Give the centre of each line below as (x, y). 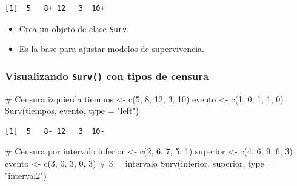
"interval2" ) (26, 175)
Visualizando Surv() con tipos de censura (107, 75)
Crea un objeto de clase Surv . (74, 28)
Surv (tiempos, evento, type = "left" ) (72, 111)
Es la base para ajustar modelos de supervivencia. (112, 49)
